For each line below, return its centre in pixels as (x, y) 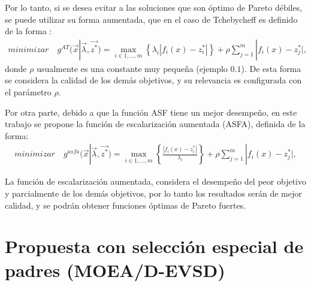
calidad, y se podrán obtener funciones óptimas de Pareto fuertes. (126, 205)
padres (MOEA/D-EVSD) (115, 270)
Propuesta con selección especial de (154, 246)
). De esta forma (271, 68)
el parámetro (28, 92)
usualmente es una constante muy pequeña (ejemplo (132, 68)
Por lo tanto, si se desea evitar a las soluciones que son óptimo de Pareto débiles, (154, 7)
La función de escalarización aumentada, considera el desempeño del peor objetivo (155, 181)
